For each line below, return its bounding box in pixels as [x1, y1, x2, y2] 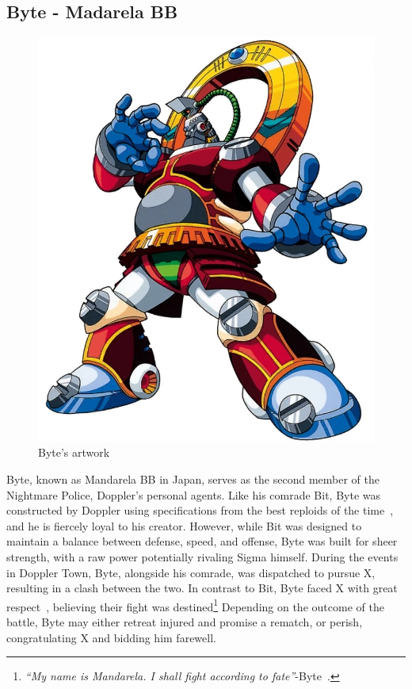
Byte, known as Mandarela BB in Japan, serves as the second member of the [6, 471, 380, 488]
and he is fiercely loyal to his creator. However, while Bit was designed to [6, 517, 362, 534]
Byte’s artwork [38, 444, 110, 461]
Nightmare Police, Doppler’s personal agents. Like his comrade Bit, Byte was [6, 486, 381, 503]
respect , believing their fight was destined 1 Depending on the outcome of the [6, 595, 384, 614]
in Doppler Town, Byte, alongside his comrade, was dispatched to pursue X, [6, 564, 376, 580]
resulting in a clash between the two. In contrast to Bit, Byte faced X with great [6, 580, 398, 596]
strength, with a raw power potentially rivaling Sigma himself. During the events [6, 549, 399, 565]
